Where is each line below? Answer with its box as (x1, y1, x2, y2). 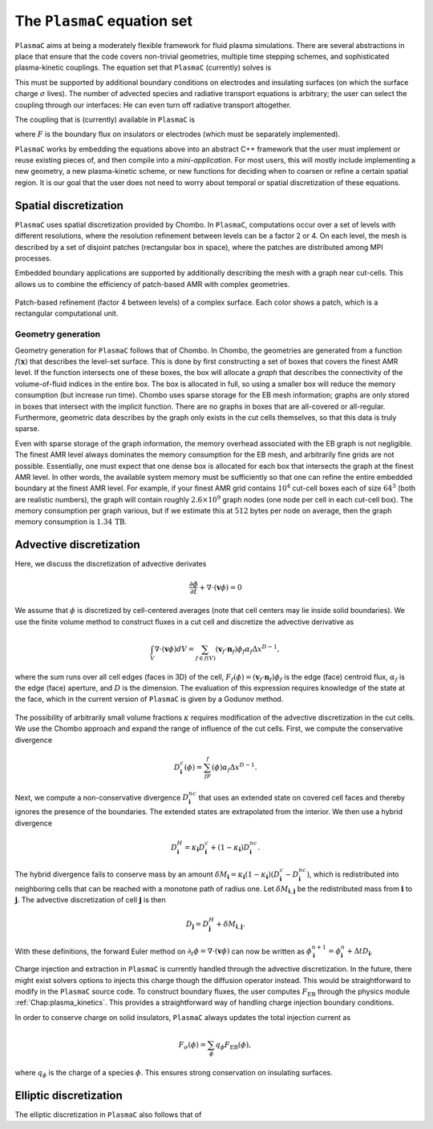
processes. (14, 253, 52, 263)
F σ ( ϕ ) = (178, 1040, 207, 1051)
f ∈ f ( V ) (195, 654, 216, 662)
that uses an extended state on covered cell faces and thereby (198, 792, 405, 802)
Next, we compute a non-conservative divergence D (14, 792, 189, 802)
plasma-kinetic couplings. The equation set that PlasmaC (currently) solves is (14, 62, 272, 72)
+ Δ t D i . (346, 946, 373, 958)
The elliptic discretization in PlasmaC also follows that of (14, 1110, 202, 1119)
